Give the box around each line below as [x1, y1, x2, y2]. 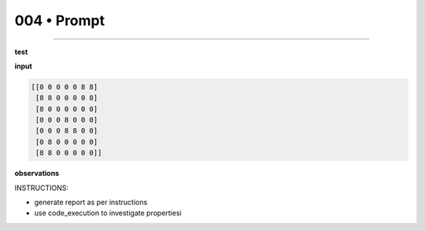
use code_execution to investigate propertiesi [34, 208, 182, 218]
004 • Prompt [14, 12, 105, 29]
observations [14, 169, 59, 178]
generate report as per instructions [34, 197, 148, 207]
